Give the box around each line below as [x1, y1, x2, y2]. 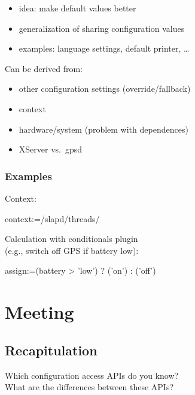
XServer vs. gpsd [19, 143, 83, 155]
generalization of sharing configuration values [19, 22, 185, 34]
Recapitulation [5, 340, 97, 359]
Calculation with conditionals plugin [5, 232, 138, 245]
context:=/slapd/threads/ [5, 212, 100, 225]
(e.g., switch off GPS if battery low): [5, 244, 139, 256]
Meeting [5, 300, 74, 324]
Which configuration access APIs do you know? [5, 369, 179, 381]
